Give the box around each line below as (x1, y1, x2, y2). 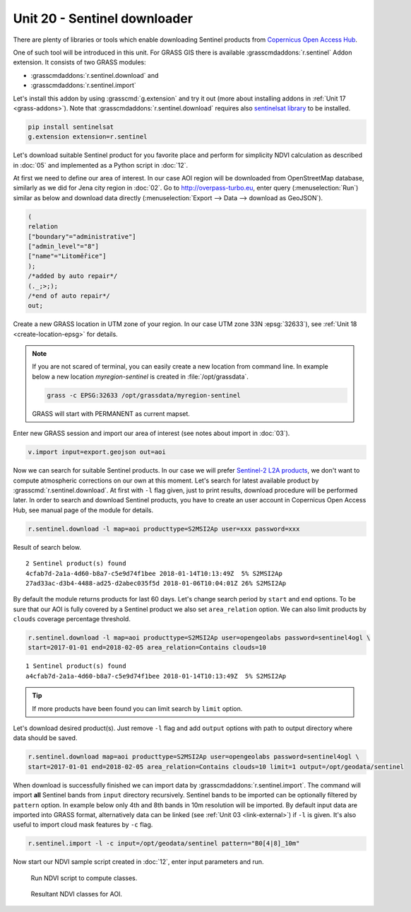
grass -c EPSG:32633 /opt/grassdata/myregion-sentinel (47, 391, 241, 399)
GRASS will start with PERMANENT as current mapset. (32, 409, 191, 417)
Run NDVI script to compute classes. (30, 874, 138, 882)
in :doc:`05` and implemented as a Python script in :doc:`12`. (13, 161, 189, 169)
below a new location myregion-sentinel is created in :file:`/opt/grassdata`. (32, 372, 249, 381)
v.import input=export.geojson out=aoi (28, 448, 166, 456)
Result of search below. (13, 543, 81, 551)
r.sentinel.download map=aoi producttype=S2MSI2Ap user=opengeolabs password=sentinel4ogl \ (28, 753, 359, 761)
